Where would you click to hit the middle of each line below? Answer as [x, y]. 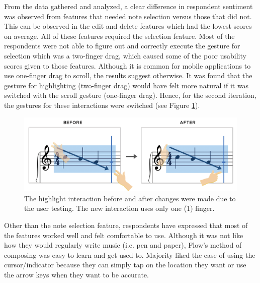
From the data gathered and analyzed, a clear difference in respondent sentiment [128, 6]
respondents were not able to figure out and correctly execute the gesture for [122, 46]
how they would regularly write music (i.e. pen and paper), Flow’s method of [123, 245]
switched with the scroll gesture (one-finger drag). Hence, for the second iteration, [130, 95]
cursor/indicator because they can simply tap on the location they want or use [125, 265]
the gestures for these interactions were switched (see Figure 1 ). [102, 105]
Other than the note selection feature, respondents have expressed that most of [126, 225]
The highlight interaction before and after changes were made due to [130, 198]
